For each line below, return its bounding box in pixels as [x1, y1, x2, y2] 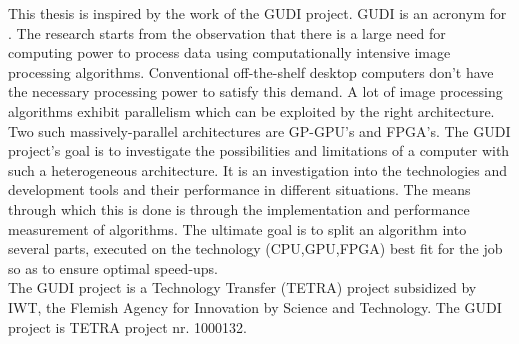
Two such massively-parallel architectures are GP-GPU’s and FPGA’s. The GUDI [8, 120, 511, 141]
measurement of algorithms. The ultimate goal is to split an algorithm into [8, 218, 467, 239]
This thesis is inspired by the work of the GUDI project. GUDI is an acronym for [8, 3, 507, 23]
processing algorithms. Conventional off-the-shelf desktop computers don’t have [8, 61, 494, 82]
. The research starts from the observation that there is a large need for [8, 22, 446, 43]
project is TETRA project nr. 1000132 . [8, 316, 247, 337]
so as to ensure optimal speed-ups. [8, 257, 219, 278]
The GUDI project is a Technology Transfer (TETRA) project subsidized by [8, 277, 477, 298]
